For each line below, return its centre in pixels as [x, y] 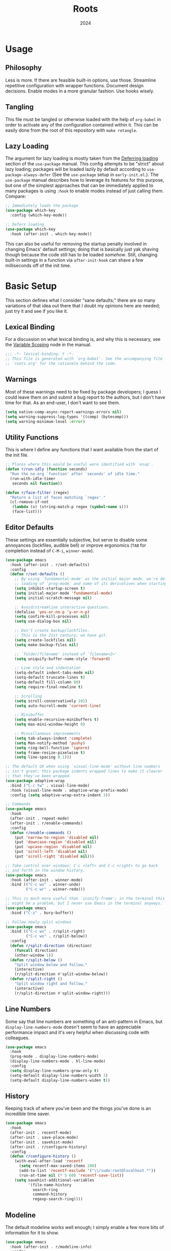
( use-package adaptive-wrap [35, 781]
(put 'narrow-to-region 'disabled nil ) [57, 838]
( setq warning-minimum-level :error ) [45, 422]
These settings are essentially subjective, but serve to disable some [76, 539]
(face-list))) [27, 512]
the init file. [17, 455]
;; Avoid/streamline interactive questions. [62, 607]
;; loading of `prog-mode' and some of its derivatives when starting [91, 584]
